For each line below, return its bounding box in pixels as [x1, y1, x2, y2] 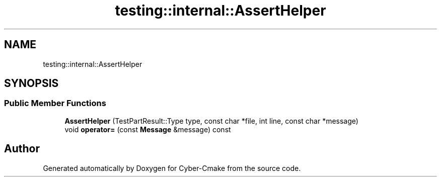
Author [4, 142, 40, 155]
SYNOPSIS [4, 77, 59, 90]
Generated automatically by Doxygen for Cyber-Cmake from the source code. [43, 163, 301, 172]
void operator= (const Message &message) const [64, 125, 231, 134]
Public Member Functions [4, 98, 106, 109]
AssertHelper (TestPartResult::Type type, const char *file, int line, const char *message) [64, 116, 358, 125]
